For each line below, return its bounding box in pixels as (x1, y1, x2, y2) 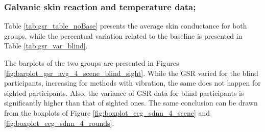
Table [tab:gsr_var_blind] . (4, 40, 88, 51)
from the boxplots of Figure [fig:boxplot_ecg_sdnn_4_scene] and (4, 107, 210, 118)
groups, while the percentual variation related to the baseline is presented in (4, 30, 243, 41)
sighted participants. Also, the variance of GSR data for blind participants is (4, 87, 244, 98)
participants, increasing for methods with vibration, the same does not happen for (4, 77, 261, 88)
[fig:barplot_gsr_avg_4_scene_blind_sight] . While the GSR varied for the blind (4, 67, 258, 78)
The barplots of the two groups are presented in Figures (4, 58, 179, 68)
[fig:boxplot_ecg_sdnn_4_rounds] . (4, 117, 114, 128)
